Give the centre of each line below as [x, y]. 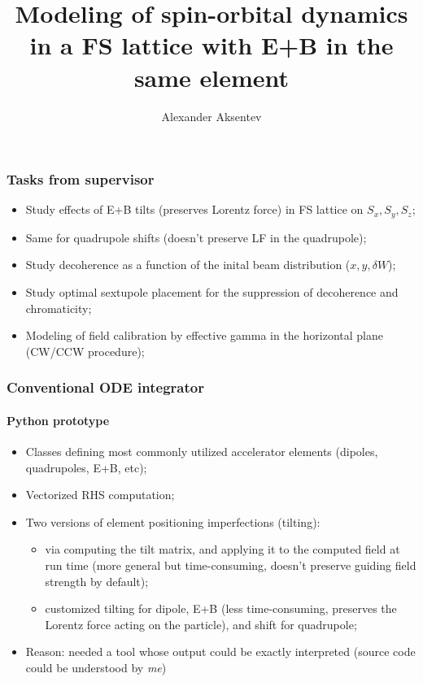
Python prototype [58, 420]
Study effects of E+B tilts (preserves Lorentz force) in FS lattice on [194, 209]
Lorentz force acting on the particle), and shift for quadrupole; [201, 624]
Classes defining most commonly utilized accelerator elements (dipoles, [202, 452]
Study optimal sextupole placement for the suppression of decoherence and [212, 292]
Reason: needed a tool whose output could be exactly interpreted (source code [220, 652]
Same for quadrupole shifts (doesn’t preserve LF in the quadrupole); [196, 237]
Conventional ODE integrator [105, 387]
